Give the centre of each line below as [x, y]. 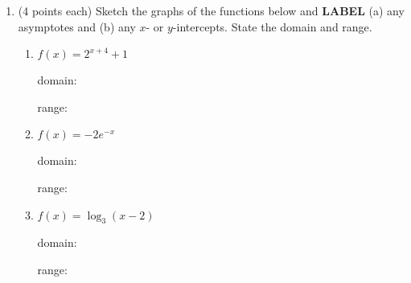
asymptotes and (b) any [77, 26]
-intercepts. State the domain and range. [272, 26]
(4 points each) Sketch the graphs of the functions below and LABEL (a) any [211, 10]
